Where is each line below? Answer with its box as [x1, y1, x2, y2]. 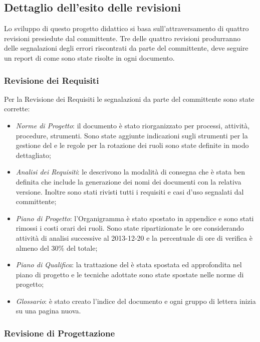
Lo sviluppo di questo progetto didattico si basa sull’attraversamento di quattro [4, 23, 249, 34]
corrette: [4, 103, 30, 114]
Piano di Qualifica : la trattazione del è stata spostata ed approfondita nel [16, 259, 242, 270]
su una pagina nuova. [16, 305, 81, 316]
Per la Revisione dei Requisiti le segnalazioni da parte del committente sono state [4, 93, 254, 104]
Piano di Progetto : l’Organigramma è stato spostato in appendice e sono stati [16, 213, 254, 223]
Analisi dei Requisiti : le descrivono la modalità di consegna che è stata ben [16, 166, 245, 177]
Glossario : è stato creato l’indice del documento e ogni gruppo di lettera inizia [16, 295, 256, 306]
